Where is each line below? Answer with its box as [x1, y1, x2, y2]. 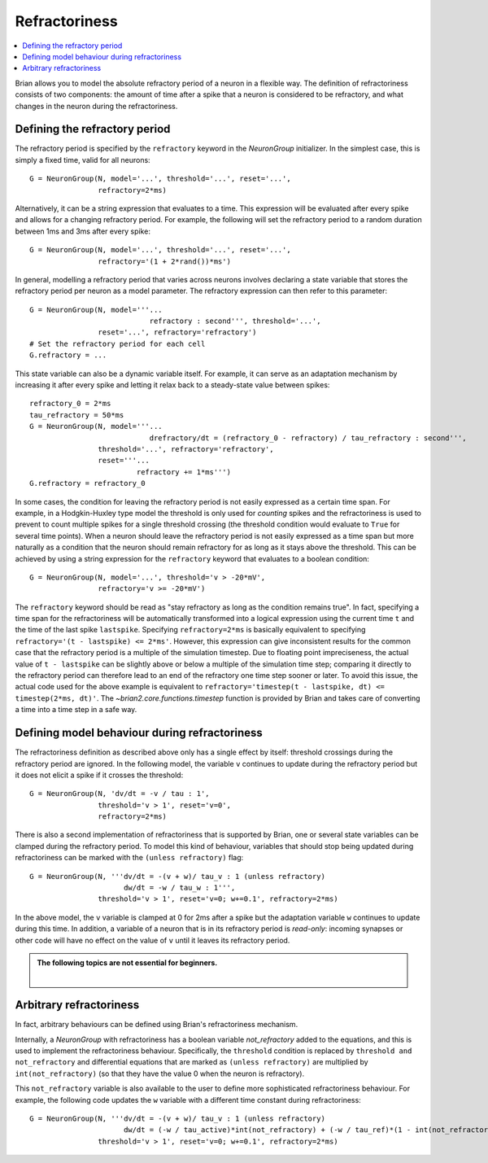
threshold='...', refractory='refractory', [98, 444, 274, 453]
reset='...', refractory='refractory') [98, 328, 257, 337]
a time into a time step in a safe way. [15, 705, 137, 715]
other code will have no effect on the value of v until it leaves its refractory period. [15, 935, 290, 945]
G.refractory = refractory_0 [29, 479, 146, 488]
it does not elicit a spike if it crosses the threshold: [15, 770, 184, 780]
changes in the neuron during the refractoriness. [15, 101, 178, 111]
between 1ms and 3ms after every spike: [15, 226, 150, 236]
